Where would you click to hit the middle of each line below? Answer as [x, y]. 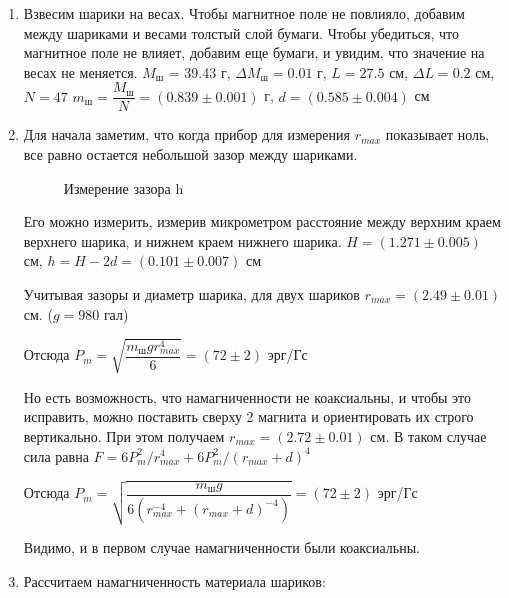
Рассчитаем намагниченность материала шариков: [174, 580]
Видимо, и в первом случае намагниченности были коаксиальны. [222, 547]
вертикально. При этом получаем [124, 435]
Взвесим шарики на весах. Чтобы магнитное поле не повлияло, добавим [244, 13]
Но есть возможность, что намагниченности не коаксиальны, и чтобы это [247, 396]
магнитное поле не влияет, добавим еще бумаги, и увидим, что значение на [254, 52]
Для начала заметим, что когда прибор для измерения [186, 134]
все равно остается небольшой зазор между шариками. [190, 154]
